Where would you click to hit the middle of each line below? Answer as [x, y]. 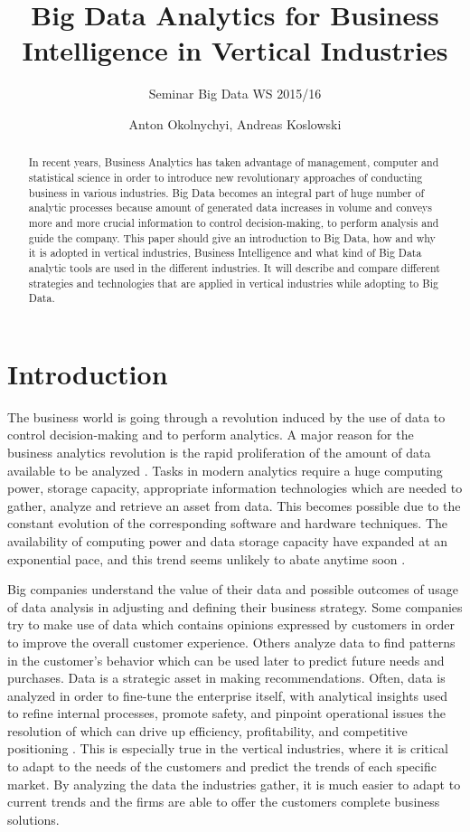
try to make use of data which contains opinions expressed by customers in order [231, 624]
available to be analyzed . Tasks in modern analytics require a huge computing [225, 470]
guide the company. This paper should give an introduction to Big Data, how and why [232, 237]
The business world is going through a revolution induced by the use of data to [226, 416]
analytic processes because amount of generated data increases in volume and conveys [230, 208]
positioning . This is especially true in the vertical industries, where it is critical [228, 748]
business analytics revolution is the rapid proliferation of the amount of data [219, 452]
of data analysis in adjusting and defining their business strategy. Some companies [235, 606]
